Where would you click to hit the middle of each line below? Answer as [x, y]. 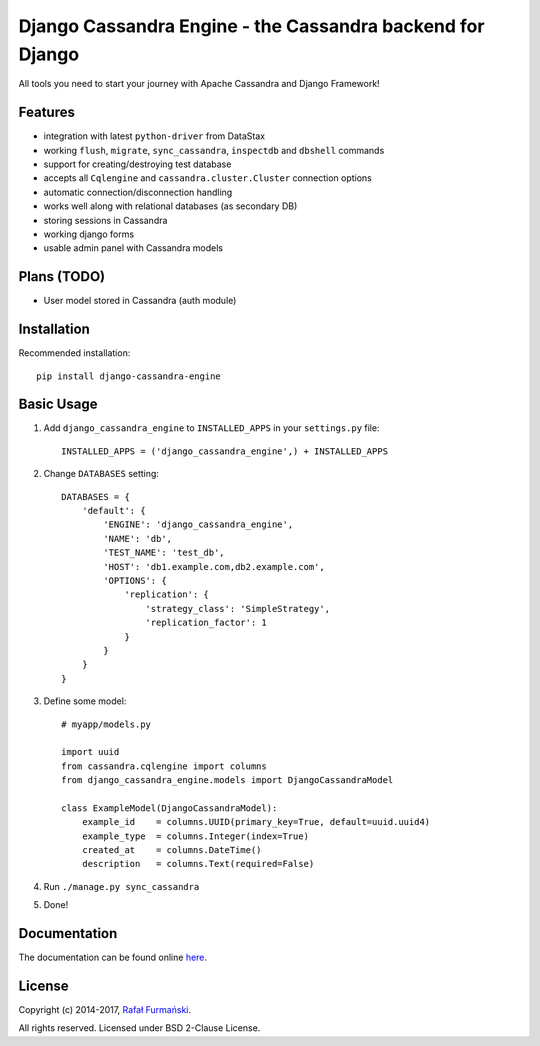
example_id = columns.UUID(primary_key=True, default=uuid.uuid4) [256, 822]
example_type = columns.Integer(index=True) [195, 836]
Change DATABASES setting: [101, 474]
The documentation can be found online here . [113, 957]
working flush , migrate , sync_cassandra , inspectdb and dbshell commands [214, 150]
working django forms [89, 234]
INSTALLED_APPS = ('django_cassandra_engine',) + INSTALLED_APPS [225, 451]
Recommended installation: [74, 353]
